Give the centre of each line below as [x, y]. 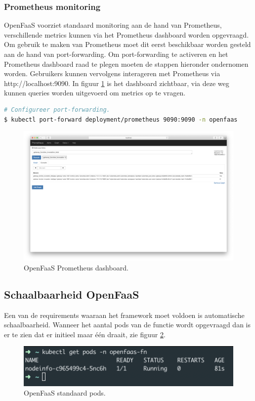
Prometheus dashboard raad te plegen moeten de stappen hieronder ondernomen [126, 64]
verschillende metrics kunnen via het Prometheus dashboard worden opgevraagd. [127, 34]
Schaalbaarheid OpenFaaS [72, 294]
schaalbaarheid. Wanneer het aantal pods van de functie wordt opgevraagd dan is [127, 325]
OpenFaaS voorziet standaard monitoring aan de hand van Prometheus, [113, 25]
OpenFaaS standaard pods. [65, 393]
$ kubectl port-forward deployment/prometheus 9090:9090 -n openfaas [121, 119]
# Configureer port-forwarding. [57, 110]
